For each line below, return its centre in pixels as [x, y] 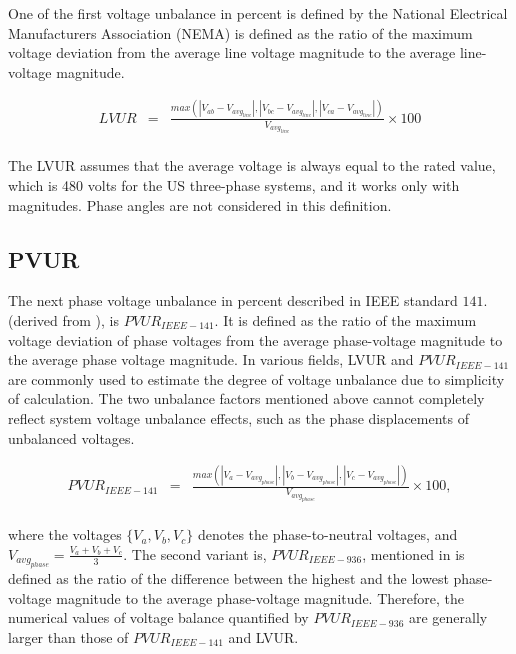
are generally [448, 617]
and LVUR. [263, 636]
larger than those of [68, 636]
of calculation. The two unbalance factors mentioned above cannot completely [246, 398]
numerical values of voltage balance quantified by [158, 617]
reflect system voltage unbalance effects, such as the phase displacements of [239, 417]
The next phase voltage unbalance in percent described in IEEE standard [233, 300]
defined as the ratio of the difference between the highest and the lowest [228, 578]
